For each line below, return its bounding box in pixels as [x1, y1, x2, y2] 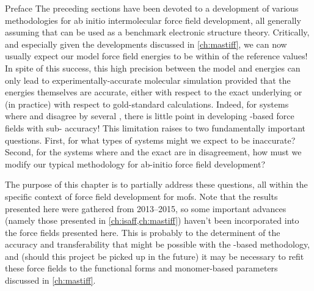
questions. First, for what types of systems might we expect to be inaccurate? [5, 133, 296, 146]
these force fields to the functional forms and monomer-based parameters [5, 262, 278, 274]
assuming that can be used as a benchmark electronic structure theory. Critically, [5, 26, 310, 39]
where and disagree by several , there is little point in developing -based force [5, 109, 294, 122]
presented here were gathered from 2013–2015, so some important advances [5, 202, 287, 215]
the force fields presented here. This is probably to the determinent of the [5, 226, 280, 238]
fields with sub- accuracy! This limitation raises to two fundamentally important [5, 121, 306, 134]
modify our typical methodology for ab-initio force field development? [5, 157, 265, 170]
